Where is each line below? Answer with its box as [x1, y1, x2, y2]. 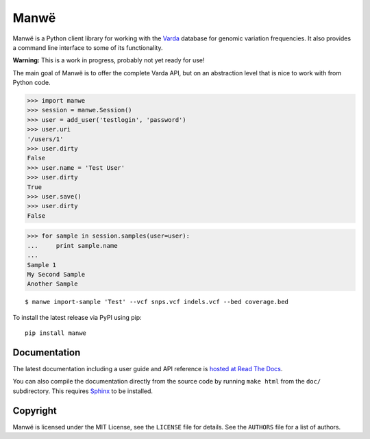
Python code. [12, 79, 51, 87]
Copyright [12, 405, 58, 416]
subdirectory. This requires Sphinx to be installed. [12, 387, 153, 395]
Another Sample [27, 280, 78, 288]
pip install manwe [25, 329, 87, 337]
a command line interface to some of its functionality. [12, 43, 163, 51]
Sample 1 [27, 261, 57, 268]
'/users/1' [27, 135, 64, 143]
